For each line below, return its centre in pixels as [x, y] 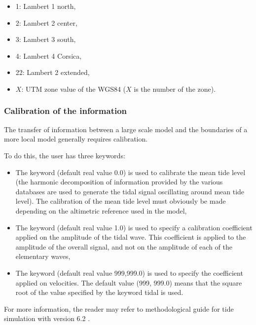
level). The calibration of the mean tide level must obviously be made [121, 201]
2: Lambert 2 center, [46, 22]
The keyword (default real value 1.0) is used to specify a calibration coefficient [134, 227]
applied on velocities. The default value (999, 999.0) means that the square [129, 282]
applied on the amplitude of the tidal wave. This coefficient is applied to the [131, 237]
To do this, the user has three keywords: [65, 155]
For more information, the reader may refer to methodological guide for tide [119, 308]
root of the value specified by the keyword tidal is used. [99, 292]
